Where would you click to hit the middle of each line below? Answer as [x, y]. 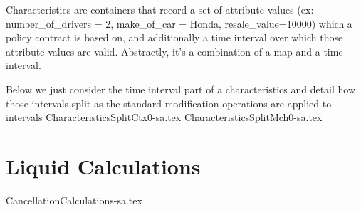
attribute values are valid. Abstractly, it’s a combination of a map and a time [174, 51]
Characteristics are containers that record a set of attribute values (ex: [160, 9]
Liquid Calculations [103, 166]
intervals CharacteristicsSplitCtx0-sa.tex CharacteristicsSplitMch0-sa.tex [164, 117]
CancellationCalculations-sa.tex [74, 200]
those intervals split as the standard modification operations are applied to [169, 103]
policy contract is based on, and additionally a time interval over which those [174, 37]
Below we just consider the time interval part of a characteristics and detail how [181, 89]
